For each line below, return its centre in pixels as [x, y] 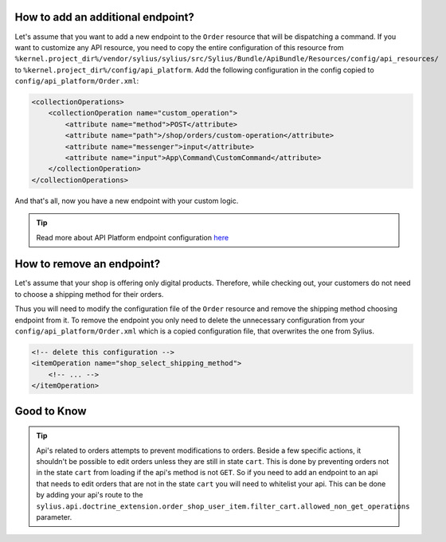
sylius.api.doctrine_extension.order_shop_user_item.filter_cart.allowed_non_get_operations [223, 506]
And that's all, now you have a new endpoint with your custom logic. [127, 201]
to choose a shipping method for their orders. [89, 294]
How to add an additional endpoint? [105, 17]
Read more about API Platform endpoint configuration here [133, 237]
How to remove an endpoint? [88, 264]
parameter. [54, 517]
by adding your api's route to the [90, 495]
